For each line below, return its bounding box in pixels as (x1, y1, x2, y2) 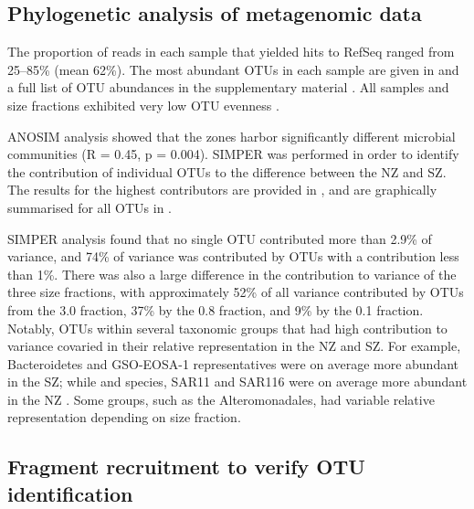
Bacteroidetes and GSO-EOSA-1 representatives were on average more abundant (7, 354, 459, 373)
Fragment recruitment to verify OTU (7, 452, 365, 481)
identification (7, 479, 133, 507)
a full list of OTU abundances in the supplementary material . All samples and (7, 78, 449, 97)
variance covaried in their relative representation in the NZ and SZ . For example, (7, 336, 461, 355)
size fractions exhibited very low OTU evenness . (7, 95, 279, 114)
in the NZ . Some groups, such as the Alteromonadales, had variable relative (7, 389, 435, 408)
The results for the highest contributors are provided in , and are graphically (7, 180, 437, 199)
